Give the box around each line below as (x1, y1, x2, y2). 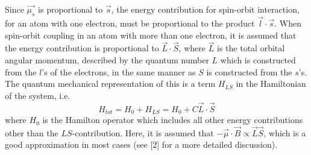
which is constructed (220, 54, 296, 66)
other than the (5, 126, 58, 139)
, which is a (263, 126, 306, 139)
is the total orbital (217, 42, 285, 54)
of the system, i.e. (5, 89, 71, 101)
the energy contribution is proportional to (5, 42, 159, 54)
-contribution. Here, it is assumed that (72, 126, 214, 139)
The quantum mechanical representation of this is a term (5, 77, 216, 90)
